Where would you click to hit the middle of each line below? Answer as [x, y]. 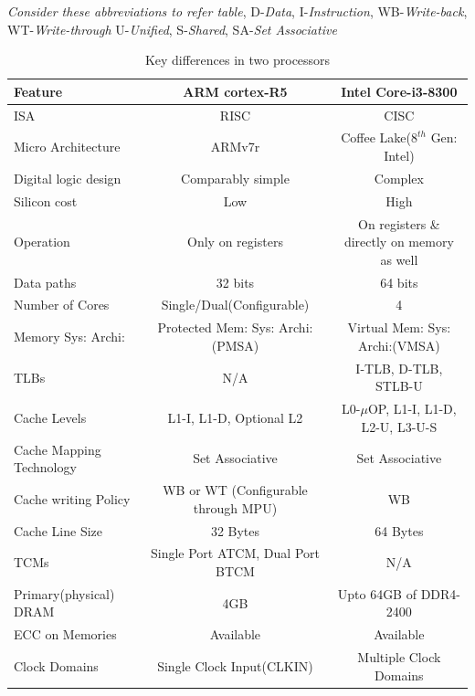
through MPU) [235, 507]
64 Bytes [399, 530]
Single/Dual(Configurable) [235, 305]
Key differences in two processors [237, 60]
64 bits [399, 282]
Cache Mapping [58, 449]
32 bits [235, 282]
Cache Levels [50, 417]
